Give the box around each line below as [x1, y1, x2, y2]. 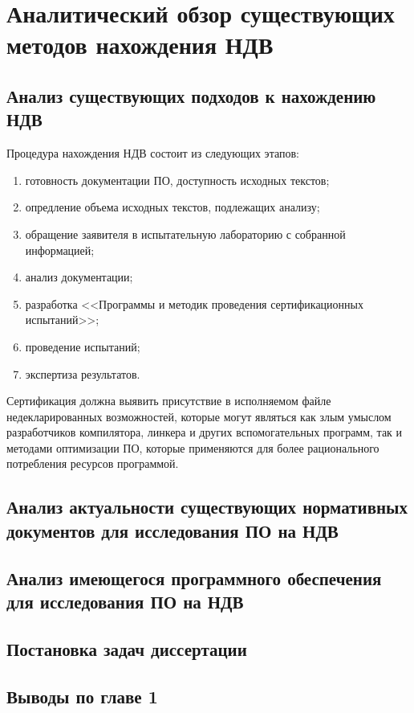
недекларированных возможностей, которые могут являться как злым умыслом [6, 408, 392, 424]
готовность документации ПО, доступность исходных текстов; [25, 171, 330, 188]
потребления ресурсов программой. [6, 455, 179, 472]
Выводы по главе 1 [6, 683, 158, 708]
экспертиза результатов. [25, 365, 140, 382]
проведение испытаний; [25, 338, 140, 354]
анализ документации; [25, 268, 133, 285]
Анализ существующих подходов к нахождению [6, 83, 376, 108]
